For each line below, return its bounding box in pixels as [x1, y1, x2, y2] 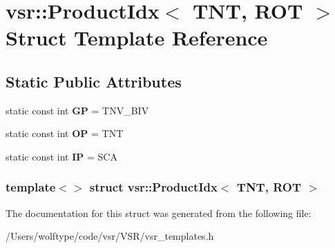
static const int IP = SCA [6, 149, 117, 163]
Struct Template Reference [6, 23, 268, 52]
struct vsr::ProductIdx [89, 178, 218, 196]
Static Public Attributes [6, 70, 182, 92]
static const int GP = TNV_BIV [6, 103, 149, 117]
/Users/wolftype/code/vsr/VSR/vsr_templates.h [6, 229, 214, 243]
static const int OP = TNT [6, 126, 124, 141]
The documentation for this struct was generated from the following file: [6, 205, 312, 220]
